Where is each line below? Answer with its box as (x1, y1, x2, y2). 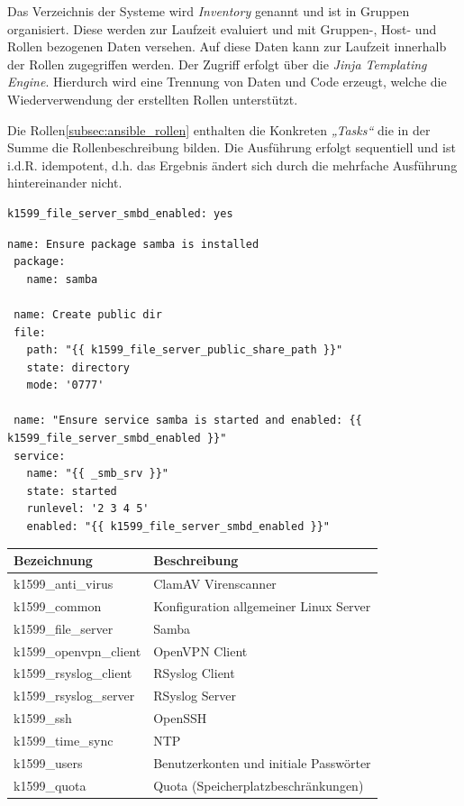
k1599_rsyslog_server (14, 686, 135, 705)
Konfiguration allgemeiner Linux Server (153, 596, 371, 615)
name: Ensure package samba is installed (7, 237, 259, 251)
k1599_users (14, 753, 83, 772)
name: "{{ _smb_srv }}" (26, 467, 168, 481)
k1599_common (14, 596, 102, 615)
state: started (26, 484, 117, 498)
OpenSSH (153, 709, 207, 728)
